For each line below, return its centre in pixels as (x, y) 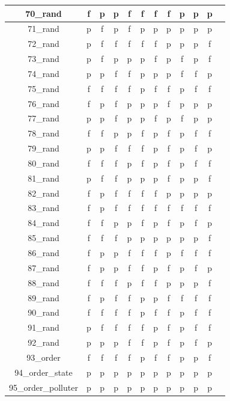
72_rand (44, 44)
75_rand (44, 88)
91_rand (44, 327)
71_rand (44, 29)
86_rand (44, 253)
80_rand (44, 163)
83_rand (44, 208)
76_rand (44, 103)
